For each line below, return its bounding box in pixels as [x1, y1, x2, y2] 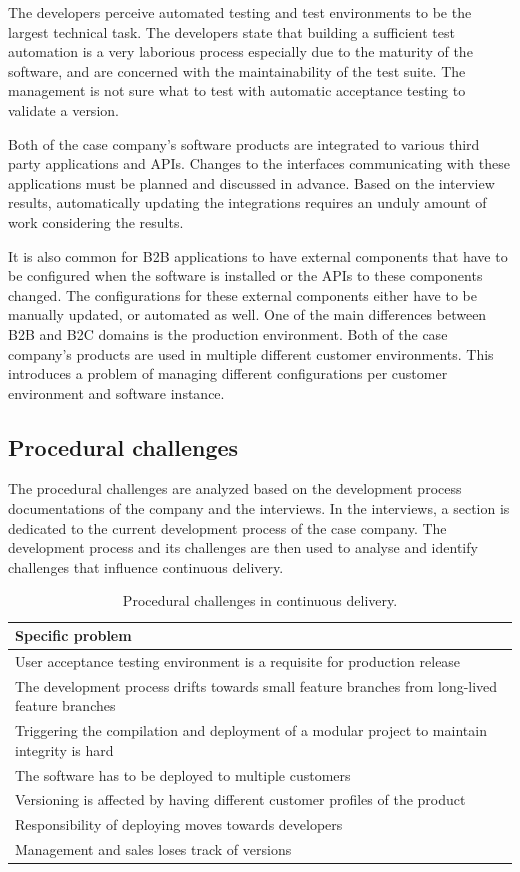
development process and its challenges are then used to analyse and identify [8, 537, 478, 558]
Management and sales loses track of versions [15, 839, 292, 860]
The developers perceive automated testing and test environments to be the [8, 2, 472, 22]
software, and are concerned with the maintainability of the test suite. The [8, 60, 466, 81]
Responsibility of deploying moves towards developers [15, 814, 343, 835]
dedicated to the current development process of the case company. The [8, 517, 447, 538]
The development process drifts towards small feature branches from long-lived [15, 675, 498, 696]
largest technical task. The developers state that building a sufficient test [8, 21, 455, 42]
